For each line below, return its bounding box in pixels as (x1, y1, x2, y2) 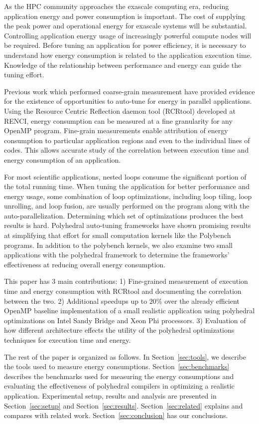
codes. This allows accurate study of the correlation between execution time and (4, 145, 249, 155)
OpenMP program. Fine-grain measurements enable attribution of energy (4, 125, 228, 136)
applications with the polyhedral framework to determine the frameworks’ (4, 249, 230, 260)
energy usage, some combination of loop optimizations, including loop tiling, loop (4, 191, 252, 201)
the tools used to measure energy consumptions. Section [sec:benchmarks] (4, 361, 230, 372)
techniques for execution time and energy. (4, 335, 131, 345)
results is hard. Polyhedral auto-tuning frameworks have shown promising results (4, 220, 251, 230)
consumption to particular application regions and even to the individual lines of (4, 135, 250, 145)
